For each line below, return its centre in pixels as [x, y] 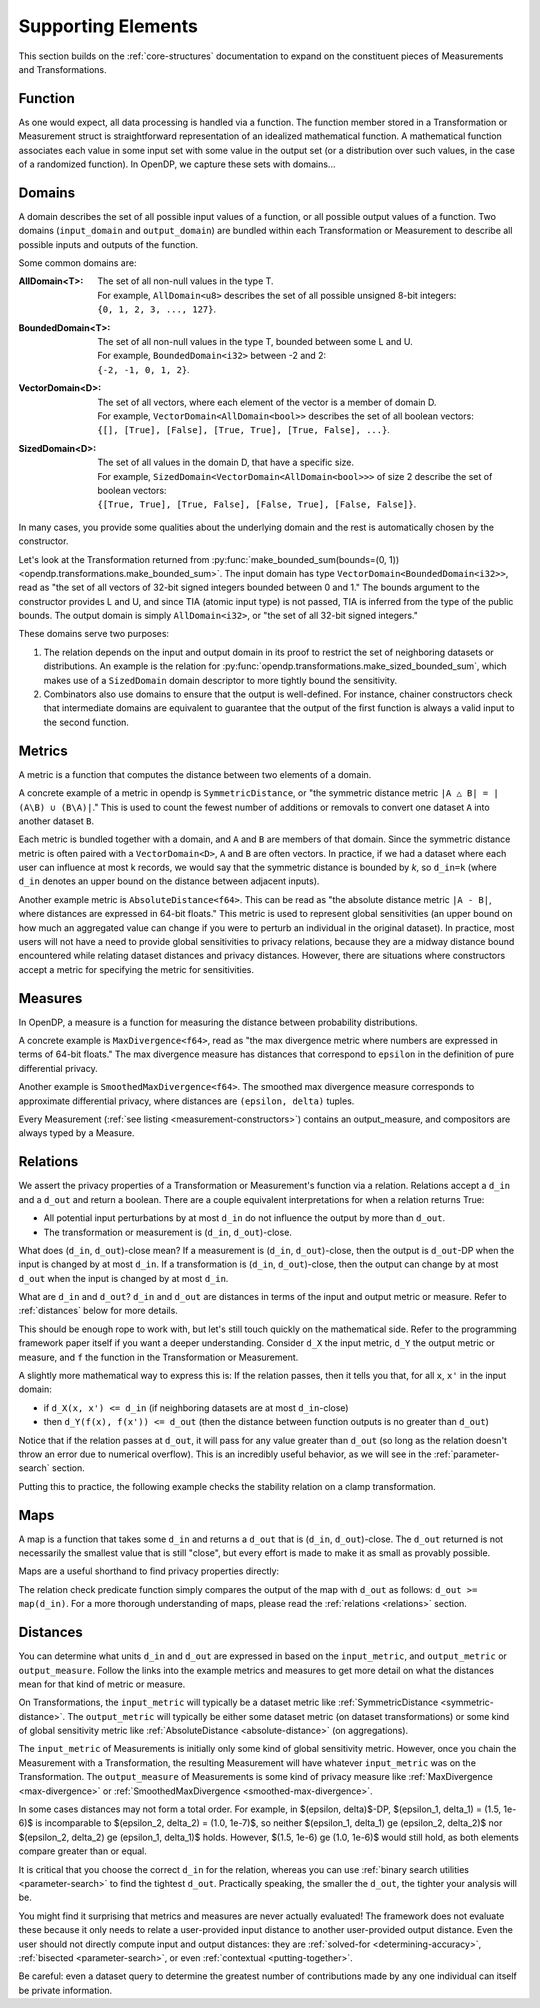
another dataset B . [56, 821]
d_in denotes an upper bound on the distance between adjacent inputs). [169, 881]
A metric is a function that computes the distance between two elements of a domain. [195, 774]
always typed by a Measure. [76, 1133]
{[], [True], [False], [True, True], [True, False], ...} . [243, 430]
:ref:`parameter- [466, 1454]
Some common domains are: [77, 263]
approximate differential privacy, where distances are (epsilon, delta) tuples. [186, 1101]
